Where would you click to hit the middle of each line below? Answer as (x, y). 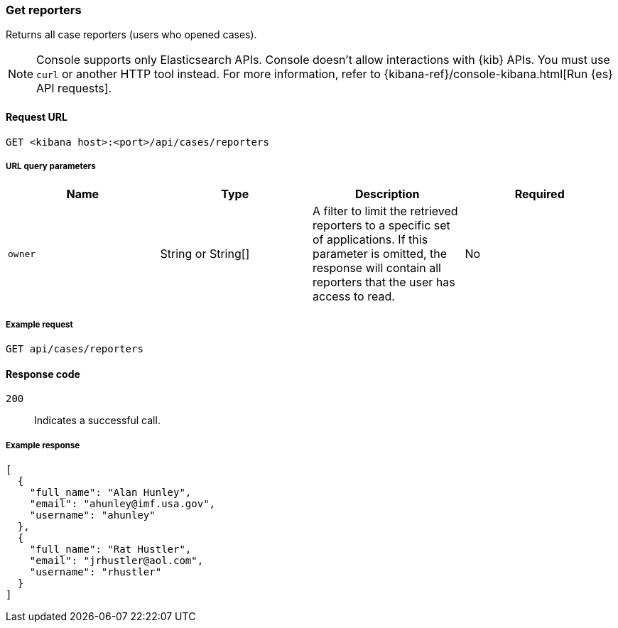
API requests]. (74, 88)
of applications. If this (370, 240)
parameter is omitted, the (380, 254)
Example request (39, 324)
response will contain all (377, 268)
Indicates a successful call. (97, 421)
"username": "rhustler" (96, 572)
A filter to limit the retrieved (385, 211)
